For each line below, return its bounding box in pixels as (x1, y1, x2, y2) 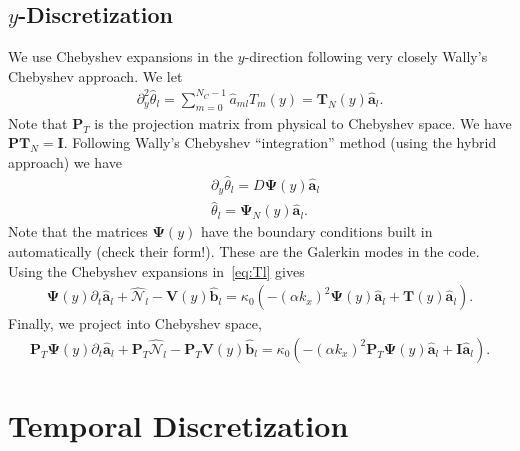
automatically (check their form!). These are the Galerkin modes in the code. (8, 241, 480, 262)
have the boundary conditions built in (200, 221, 433, 242)
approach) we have (8, 151, 122, 172)
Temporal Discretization (8, 405, 349, 446)
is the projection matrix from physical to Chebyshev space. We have (94, 112, 512, 133)
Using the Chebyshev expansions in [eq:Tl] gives (8, 260, 305, 281)
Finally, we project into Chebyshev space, (8, 313, 262, 334)
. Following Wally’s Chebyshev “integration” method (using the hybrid (63, 132, 497, 153)
